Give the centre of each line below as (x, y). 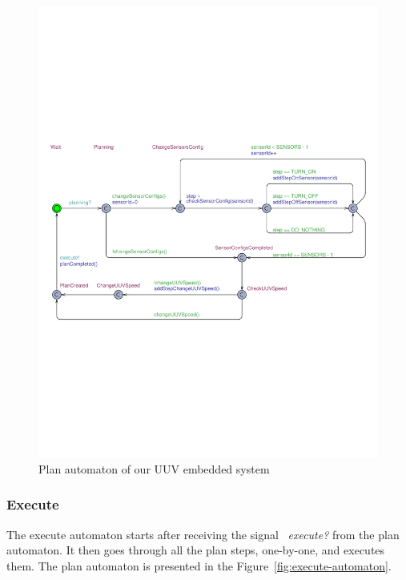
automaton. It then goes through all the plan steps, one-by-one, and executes (196, 550)
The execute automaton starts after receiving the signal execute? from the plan (203, 534)
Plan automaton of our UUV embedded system (154, 468)
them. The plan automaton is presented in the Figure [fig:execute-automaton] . (199, 565)
